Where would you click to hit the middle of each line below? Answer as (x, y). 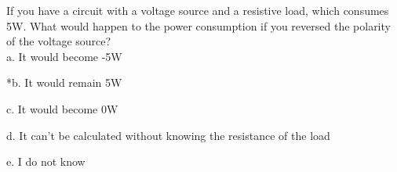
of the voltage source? (59, 41)
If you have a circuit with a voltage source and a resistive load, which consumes (198, 10)
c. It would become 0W (62, 108)
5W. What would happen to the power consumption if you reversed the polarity (198, 25)
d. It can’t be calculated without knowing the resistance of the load (168, 135)
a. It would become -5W (64, 56)
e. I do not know (46, 161)
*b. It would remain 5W (64, 82)
